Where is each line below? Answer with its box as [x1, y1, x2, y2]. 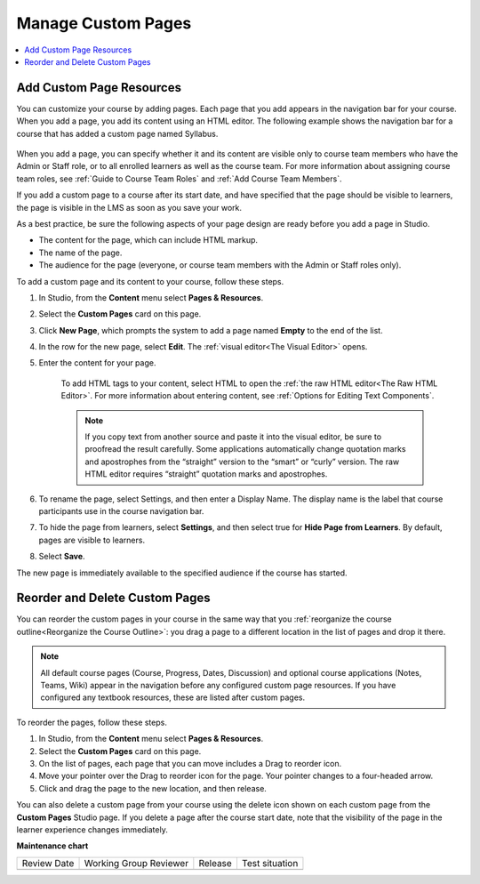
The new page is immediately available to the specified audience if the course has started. [16, 567, 348, 578]
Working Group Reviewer [84, 856, 189, 869]
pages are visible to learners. [38, 534, 146, 545]
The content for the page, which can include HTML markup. [38, 235, 258, 245]
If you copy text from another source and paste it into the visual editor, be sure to [84, 431, 382, 442]
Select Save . [38, 551, 85, 562]
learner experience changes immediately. [16, 824, 168, 835]
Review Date [21, 856, 75, 869]
